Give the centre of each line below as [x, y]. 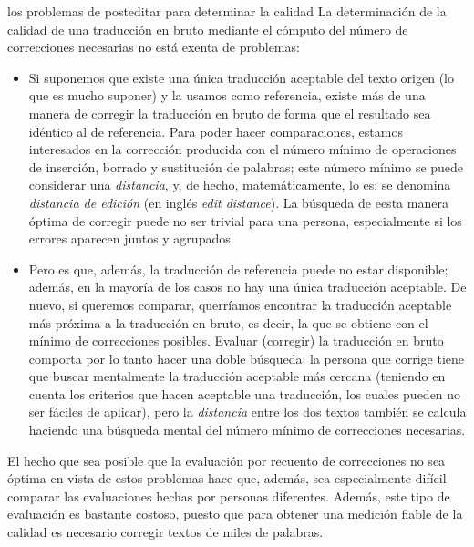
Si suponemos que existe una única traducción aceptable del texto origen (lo [241, 77]
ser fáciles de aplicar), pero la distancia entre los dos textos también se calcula [247, 412]
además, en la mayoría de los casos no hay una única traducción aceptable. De [247, 287]
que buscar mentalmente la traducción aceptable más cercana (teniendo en [237, 376]
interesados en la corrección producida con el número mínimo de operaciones [242, 149]
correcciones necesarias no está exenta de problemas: [154, 47]
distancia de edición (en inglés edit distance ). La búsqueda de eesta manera [238, 202]
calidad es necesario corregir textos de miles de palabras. [165, 532]
